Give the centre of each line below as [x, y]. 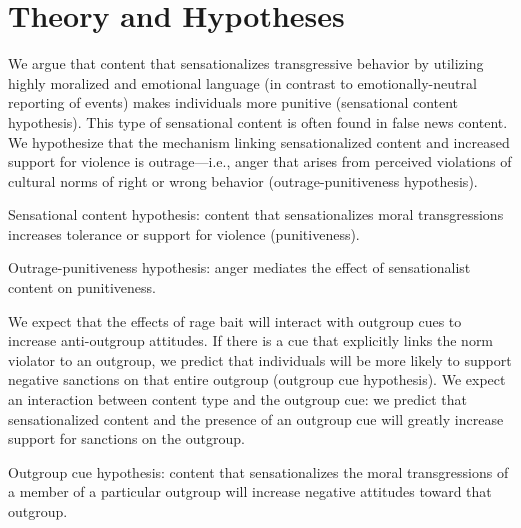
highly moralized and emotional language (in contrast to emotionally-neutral [242, 82]
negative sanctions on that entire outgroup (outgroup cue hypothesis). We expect [257, 379]
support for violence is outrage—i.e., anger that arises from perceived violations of [260, 161]
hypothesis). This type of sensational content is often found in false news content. [258, 121]
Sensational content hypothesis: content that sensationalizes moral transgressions [256, 214]
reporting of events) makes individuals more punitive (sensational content [233, 102]
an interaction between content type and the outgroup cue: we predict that [238, 399]
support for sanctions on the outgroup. [126, 438]
